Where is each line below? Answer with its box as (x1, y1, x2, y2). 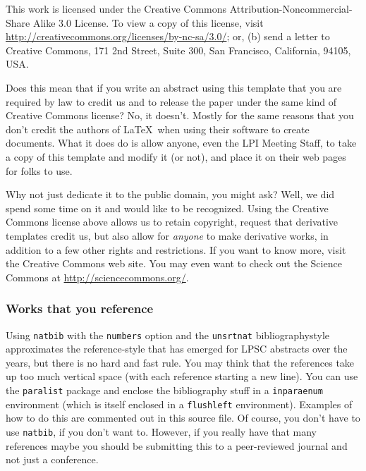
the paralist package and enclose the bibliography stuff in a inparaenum (6, 382, 323, 397)
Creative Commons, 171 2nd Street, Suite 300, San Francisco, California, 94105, (6, 42, 351, 57)
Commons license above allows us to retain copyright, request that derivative (6, 214, 338, 229)
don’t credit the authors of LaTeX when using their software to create (6, 121, 310, 136)
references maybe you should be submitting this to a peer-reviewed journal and (6, 438, 348, 453)
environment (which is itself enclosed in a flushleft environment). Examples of (6, 396, 353, 411)
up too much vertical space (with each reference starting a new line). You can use (6, 369, 358, 384)
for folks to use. (6, 163, 73, 178)
